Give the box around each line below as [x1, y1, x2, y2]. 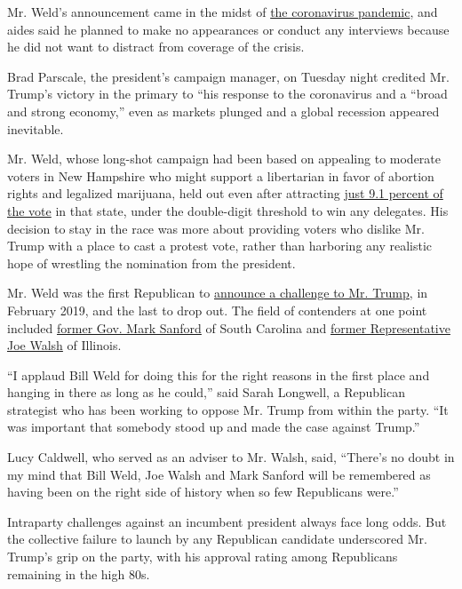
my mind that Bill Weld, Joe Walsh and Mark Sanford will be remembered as [7, 465, 431, 483]
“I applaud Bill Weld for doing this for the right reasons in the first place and [7, 365, 430, 384]
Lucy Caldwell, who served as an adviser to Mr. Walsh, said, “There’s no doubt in [7, 448, 455, 466]
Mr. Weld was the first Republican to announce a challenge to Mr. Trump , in [7, 283, 428, 302]
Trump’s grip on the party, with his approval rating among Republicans [7, 547, 398, 566]
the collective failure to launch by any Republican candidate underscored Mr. [7, 529, 427, 548]
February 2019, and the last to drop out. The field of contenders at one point [7, 300, 427, 319]
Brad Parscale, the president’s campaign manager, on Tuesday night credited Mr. [7, 67, 450, 85]
